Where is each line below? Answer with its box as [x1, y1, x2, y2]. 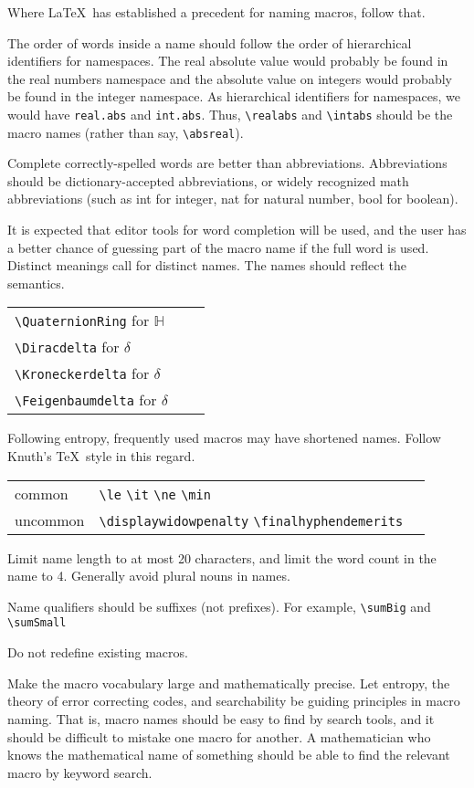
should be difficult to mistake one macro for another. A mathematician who [7, 727, 431, 746]
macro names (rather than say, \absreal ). [7, 122, 244, 142]
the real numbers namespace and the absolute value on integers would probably [7, 68, 452, 88]
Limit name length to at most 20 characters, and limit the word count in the [7, 548, 437, 567]
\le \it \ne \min [99, 487, 211, 502]
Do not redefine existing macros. [7, 643, 188, 662]
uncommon [15, 509, 85, 531]
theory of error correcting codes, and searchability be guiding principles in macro [7, 691, 460, 710]
